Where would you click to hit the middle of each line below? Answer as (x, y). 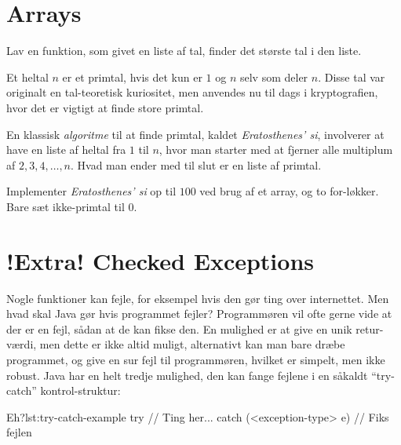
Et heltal (27, 77)
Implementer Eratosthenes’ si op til (91, 191)
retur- (370, 328)
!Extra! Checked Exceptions (160, 260)
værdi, (22, 344)
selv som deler (274, 77)
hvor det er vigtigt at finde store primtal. (105, 107)
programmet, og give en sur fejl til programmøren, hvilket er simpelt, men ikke (196, 359)
